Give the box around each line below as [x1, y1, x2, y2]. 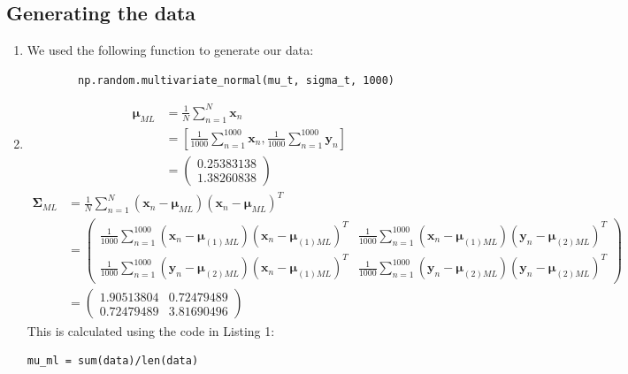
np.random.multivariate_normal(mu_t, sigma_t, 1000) [78, 73, 395, 87]
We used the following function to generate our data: [27, 41, 314, 59]
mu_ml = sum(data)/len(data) [27, 355, 199, 368]
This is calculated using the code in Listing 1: [27, 321, 275, 340]
